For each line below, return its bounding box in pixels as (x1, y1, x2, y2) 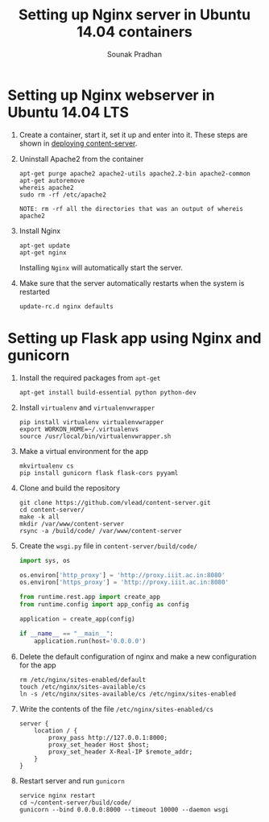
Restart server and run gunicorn (19, 775, 126, 786)
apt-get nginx (19, 248, 67, 257)
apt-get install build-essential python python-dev (19, 388, 197, 396)
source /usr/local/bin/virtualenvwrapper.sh (19, 432, 172, 440)
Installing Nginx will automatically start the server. (19, 262, 183, 272)
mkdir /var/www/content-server (19, 519, 125, 528)
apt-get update (19, 242, 71, 250)
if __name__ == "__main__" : (19, 630, 114, 638)
